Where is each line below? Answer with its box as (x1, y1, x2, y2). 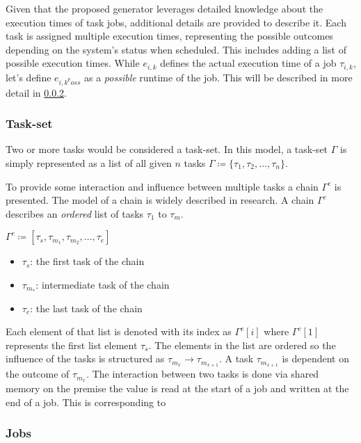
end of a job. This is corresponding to (6, 394, 166, 409)
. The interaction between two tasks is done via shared (86, 367, 319, 381)
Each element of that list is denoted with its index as (6, 324, 232, 339)
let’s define (6, 70, 51, 84)
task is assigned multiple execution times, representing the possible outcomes (6, 29, 333, 43)
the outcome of (6, 367, 70, 381)
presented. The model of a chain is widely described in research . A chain (6, 193, 314, 207)
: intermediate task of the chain (35, 277, 170, 291)
